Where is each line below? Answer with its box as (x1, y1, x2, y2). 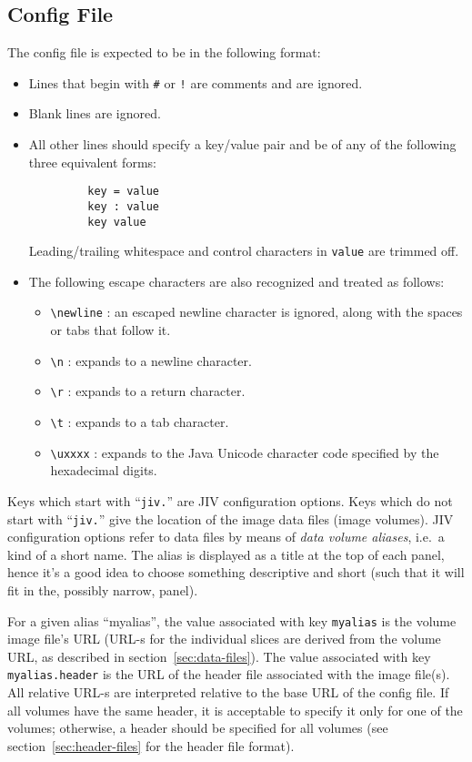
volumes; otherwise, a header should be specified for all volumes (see (7, 718, 388, 737)
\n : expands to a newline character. (50, 351, 252, 370)
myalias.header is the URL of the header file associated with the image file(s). (7, 665, 450, 684)
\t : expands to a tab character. (50, 412, 229, 432)
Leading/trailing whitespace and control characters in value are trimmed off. (28, 241, 459, 260)
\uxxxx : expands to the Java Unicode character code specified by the (50, 442, 439, 462)
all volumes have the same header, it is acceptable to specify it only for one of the (7, 700, 463, 719)
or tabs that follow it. (50, 320, 171, 340)
